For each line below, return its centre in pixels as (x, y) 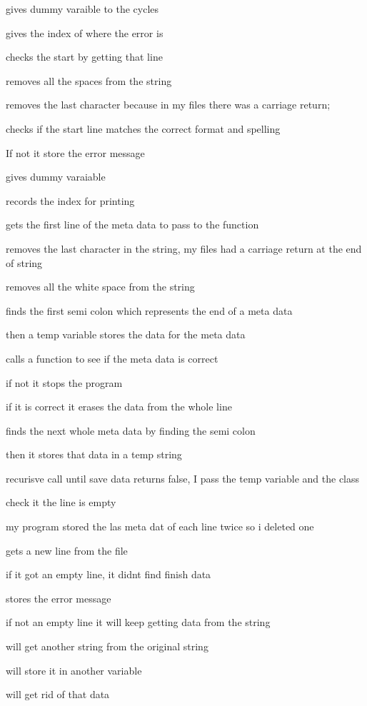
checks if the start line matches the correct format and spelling (143, 128)
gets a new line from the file (67, 550)
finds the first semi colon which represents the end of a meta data (149, 310)
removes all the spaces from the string (89, 80)
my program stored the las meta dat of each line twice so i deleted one (160, 526)
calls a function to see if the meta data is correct (112, 358)
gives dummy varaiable (56, 177)
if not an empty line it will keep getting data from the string (138, 622)
